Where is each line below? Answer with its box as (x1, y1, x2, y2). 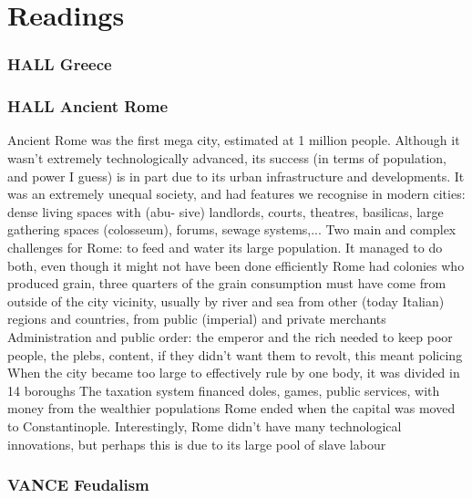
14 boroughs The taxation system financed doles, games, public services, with (7, 380, 440, 399)
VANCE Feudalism (7, 473, 149, 496)
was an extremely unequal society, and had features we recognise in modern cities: (7, 184, 466, 203)
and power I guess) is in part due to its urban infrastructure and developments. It (7, 166, 465, 185)
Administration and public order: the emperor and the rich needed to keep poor (7, 327, 453, 346)
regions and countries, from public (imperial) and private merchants (7, 309, 386, 328)
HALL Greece (7, 53, 112, 76)
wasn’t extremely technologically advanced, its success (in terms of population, (7, 149, 446, 168)
